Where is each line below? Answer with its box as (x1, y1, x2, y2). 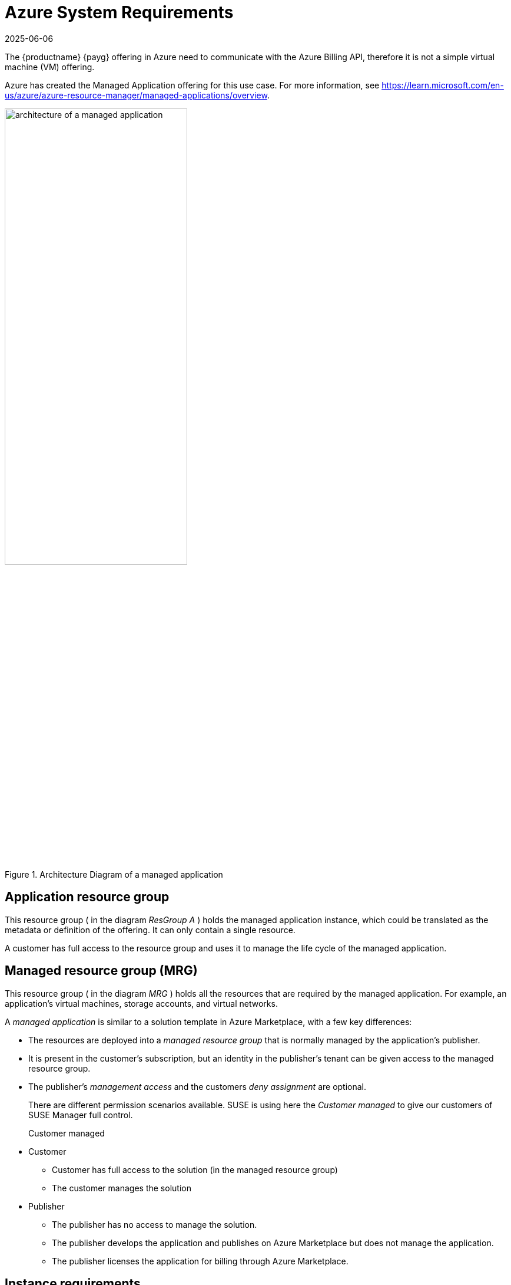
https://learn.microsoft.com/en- (381, 80, 504, 90)
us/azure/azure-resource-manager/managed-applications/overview (5, 90, 267, 100)
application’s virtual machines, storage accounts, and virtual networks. (5, 998, 278, 1009)
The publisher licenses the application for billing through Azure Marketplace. (52, 1256, 349, 1266)
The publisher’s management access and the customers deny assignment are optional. (28, 1081, 367, 1092)
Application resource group (5, 889, 170, 905)
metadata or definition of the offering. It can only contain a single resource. (5, 924, 296, 935)
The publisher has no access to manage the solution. (52, 1219, 257, 1230)
